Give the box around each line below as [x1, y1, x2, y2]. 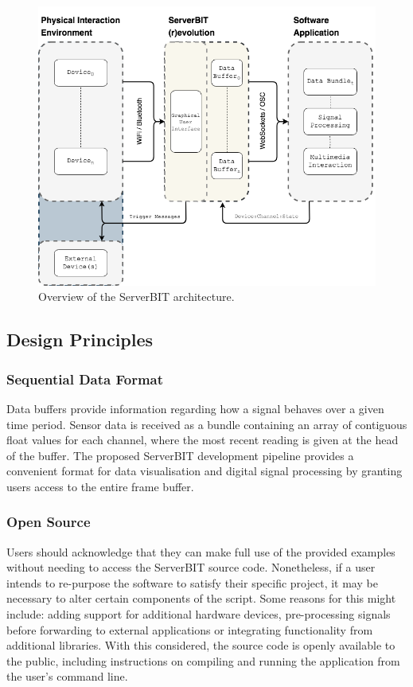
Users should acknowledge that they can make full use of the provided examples [6, 543, 395, 560]
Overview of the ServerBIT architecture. [38, 288, 235, 305]
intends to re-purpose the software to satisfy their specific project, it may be [6, 574, 378, 591]
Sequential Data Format [6, 369, 164, 388]
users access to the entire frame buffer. [6, 478, 194, 494]
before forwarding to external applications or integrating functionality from [6, 621, 373, 638]
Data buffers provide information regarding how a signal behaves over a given [6, 400, 384, 416]
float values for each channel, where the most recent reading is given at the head [6, 431, 399, 448]
